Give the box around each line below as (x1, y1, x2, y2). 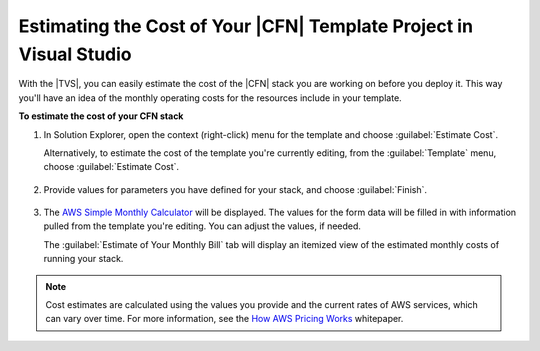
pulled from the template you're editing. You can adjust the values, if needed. (43, 220, 362, 232)
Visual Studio (18, 43, 132, 65)
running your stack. (43, 253, 124, 265)
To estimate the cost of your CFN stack (18, 110, 184, 122)
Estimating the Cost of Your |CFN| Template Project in (18, 15, 474, 37)
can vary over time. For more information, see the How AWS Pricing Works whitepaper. (45, 313, 404, 325)
